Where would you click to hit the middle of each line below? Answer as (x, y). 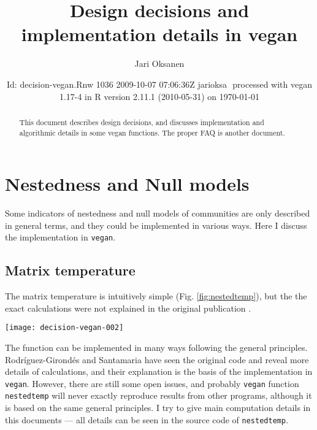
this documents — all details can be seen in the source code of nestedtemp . (147, 419)
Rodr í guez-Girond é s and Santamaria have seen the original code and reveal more (157, 359)
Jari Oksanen (159, 63)
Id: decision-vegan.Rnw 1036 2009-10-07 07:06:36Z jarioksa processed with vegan (159, 84)
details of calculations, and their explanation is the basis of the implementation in (159, 371)
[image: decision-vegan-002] (64, 328)
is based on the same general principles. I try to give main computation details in (158, 408)
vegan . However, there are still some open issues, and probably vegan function (152, 383)
